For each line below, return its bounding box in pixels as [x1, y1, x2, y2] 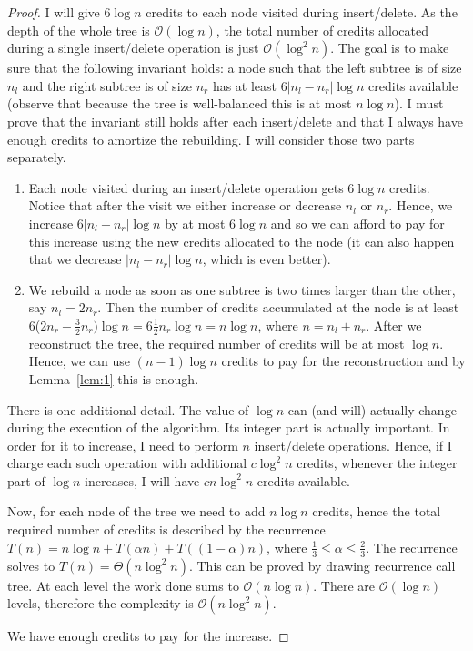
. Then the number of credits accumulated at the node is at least [97, 298, 459, 317]
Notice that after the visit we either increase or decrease [28, 196, 342, 215]
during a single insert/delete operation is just [7, 38, 259, 57]
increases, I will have [85, 471, 200, 490]
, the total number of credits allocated [216, 20, 428, 39]
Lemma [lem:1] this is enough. [28, 369, 199, 388]
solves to [7, 555, 55, 575]
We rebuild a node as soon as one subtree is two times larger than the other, [28, 280, 456, 299]
